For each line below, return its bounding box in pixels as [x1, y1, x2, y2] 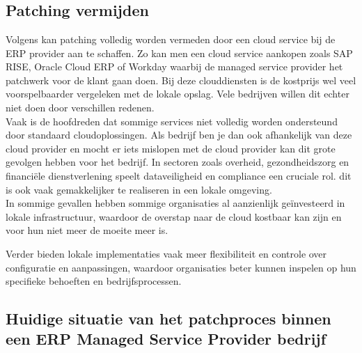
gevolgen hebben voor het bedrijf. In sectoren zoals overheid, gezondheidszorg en [6, 155, 349, 169]
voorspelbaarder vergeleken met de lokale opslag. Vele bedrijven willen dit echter [6, 86, 349, 101]
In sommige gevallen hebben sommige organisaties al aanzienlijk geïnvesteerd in [6, 196, 345, 210]
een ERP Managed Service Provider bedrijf [6, 328, 326, 350]
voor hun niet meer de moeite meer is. [6, 223, 168, 237]
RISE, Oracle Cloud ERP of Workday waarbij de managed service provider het [6, 59, 343, 74]
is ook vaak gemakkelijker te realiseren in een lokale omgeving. [6, 182, 272, 196]
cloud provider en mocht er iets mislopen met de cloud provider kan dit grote [6, 141, 336, 155]
